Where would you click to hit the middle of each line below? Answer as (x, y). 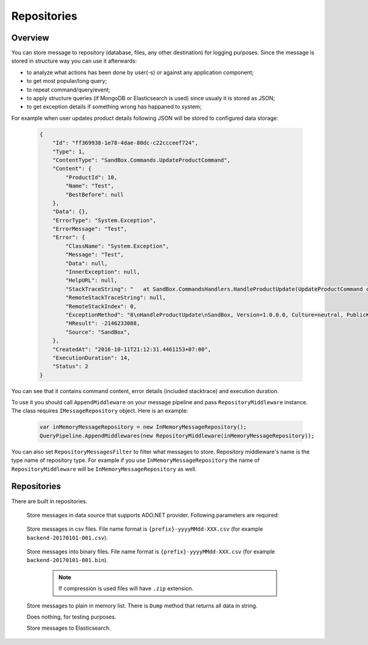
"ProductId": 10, (91, 177)
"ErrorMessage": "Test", (90, 229)
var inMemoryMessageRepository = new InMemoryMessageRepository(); (143, 427)
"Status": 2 (71, 366)
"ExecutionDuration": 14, (91, 358)
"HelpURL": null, (91, 280)
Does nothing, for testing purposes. (71, 617)
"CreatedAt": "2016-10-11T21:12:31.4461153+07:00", (132, 349)
